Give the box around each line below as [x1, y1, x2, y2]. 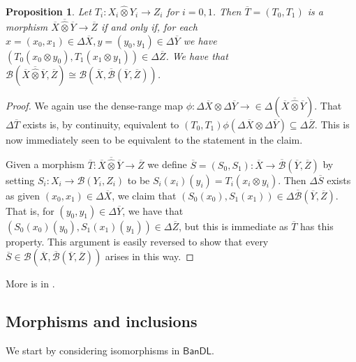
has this [300, 218, 334, 233]
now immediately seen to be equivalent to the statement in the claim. [6, 132, 303, 146]
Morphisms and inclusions [6, 310, 198, 332]
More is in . [6, 276, 55, 291]
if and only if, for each [101, 20, 198, 34]
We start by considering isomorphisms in [6, 343, 180, 358]
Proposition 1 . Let [6, 4, 91, 18]
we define [147, 157, 187, 172]
